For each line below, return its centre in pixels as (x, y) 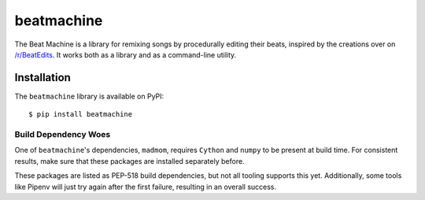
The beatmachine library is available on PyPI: (89, 96)
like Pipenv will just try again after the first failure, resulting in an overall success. (146, 187)
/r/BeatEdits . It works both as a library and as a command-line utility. (126, 54)
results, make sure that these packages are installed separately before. (129, 161)
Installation (42, 78)
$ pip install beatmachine (81, 115)
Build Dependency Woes (63, 134)
